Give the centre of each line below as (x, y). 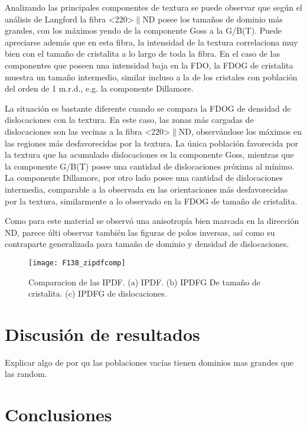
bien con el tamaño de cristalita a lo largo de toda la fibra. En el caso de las (143, 53)
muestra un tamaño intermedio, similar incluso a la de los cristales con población (151, 77)
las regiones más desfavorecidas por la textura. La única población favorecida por (152, 143)
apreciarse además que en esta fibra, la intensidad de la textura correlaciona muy (151, 42)
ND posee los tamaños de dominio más (213, 19)
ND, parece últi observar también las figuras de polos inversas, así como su (140, 232)
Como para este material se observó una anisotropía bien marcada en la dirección (152, 221)
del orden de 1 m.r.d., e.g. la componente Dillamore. (99, 88)
